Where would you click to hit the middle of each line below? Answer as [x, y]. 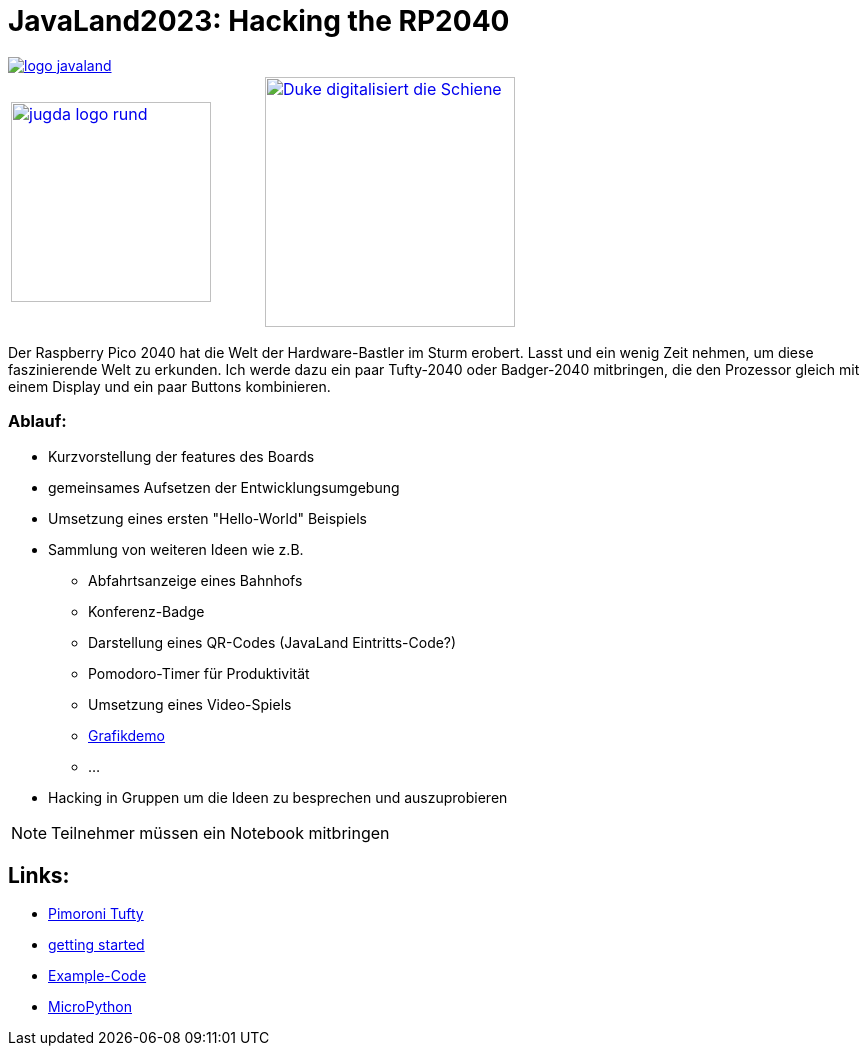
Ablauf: [37, 421]
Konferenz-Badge [146, 611]
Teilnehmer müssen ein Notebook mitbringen [220, 832]
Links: [39, 875]
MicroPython [90, 1007]
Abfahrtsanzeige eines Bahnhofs [195, 580]
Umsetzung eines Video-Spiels [190, 704]
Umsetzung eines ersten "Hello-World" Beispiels [207, 518]
